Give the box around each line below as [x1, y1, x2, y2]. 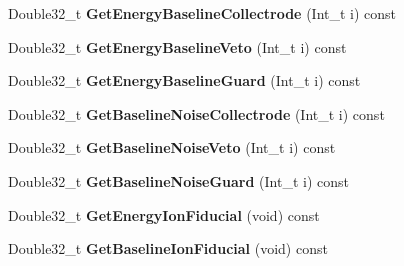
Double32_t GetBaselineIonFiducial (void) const [8, 238, 328, 259]
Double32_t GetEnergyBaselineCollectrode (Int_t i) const [8, 3, 397, 23]
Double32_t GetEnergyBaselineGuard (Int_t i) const [8, 70, 361, 91]
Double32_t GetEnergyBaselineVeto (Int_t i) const [8, 36, 347, 57]
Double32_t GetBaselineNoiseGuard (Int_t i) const [8, 170, 349, 191]
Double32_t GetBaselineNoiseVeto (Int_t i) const [8, 137, 336, 158]
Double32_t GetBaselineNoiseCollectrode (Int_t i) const [8, 103, 385, 124]
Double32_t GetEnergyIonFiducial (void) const [8, 204, 320, 225]
